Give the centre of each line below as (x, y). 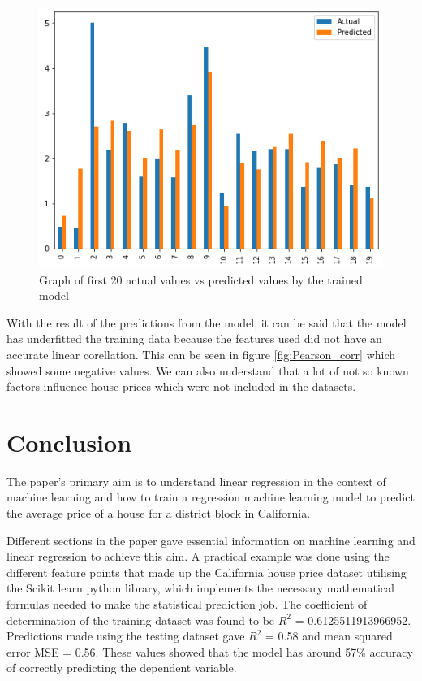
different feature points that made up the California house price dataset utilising (207, 572)
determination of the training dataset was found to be (141, 620)
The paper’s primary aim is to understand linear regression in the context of (196, 481)
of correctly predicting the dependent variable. (122, 668)
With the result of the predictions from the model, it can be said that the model (207, 322)
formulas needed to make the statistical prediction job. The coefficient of (187, 604)
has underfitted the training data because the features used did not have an (194, 338)
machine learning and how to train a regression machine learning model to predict (211, 497)
